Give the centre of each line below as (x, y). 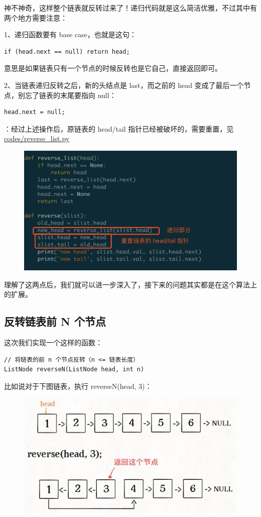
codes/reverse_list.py (37, 138)
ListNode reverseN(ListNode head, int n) (74, 370)
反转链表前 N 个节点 (55, 321)
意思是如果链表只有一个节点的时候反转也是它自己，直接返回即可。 (113, 68)
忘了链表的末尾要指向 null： (71, 95)
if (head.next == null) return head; (67, 51)
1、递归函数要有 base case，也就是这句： (70, 34)
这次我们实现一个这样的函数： (53, 342)
